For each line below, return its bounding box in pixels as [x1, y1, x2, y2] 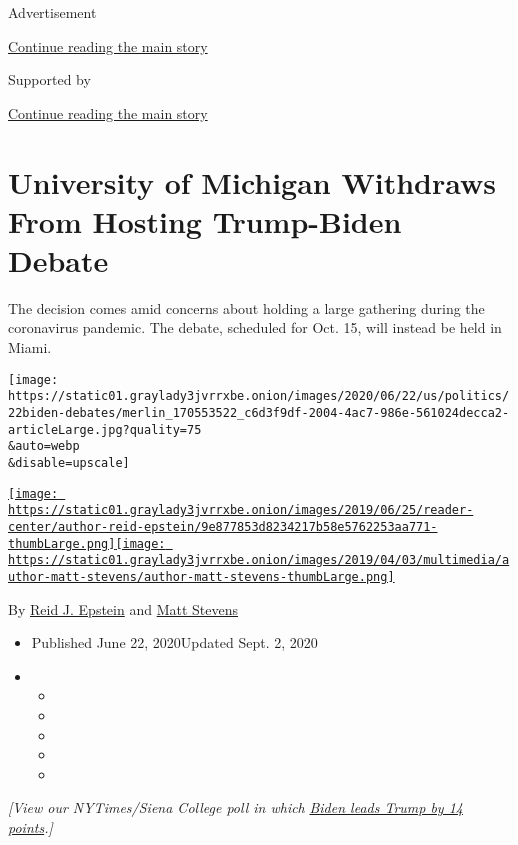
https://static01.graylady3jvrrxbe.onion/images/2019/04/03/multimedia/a [8, 553, 510, 568]
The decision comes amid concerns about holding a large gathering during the [8, 297, 485, 318]
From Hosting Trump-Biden [8, 200, 402, 241]
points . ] [8, 816, 53, 837]
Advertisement [8, 2, 97, 22]
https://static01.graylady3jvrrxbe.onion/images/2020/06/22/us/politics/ [8, 389, 510, 404]
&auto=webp [8, 439, 80, 454]
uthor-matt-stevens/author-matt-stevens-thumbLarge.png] [8, 569, 395, 584]
